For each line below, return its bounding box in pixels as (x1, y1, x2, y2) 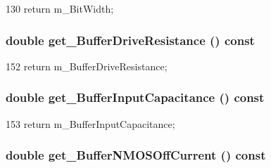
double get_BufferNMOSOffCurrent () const (6, 146, 266, 164)
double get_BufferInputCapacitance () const (6, 89, 265, 106)
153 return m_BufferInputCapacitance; (6, 116, 175, 131)
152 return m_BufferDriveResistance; (6, 58, 168, 73)
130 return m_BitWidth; (6, 1, 114, 15)
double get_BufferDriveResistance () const (6, 31, 255, 49)
